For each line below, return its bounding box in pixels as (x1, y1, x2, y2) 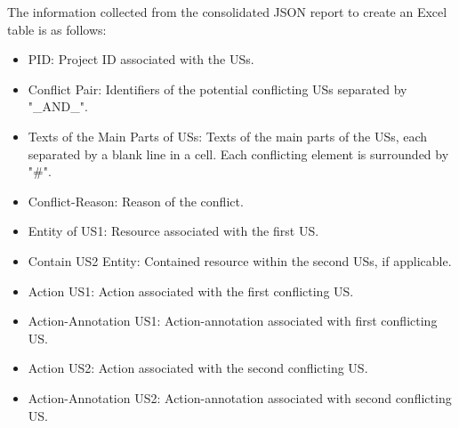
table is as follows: (7, 20, 107, 38)
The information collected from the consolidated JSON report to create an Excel (7, 3, 447, 20)
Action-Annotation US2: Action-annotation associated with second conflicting (28, 388, 452, 407)
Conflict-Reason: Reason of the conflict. (28, 191, 244, 210)
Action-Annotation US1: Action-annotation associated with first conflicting (28, 311, 438, 330)
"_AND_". (28, 97, 88, 116)
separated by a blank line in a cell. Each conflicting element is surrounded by (28, 144, 449, 163)
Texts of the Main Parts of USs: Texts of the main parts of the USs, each (28, 126, 428, 145)
